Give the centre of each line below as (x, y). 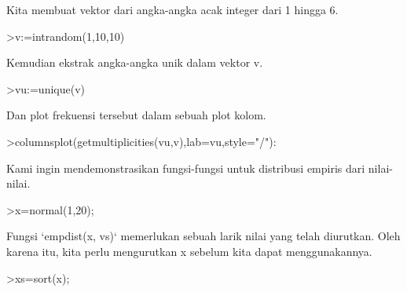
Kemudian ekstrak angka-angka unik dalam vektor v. (135, 62)
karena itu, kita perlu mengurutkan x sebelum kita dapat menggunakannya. (189, 251)
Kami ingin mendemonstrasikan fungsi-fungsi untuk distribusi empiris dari (186, 168)
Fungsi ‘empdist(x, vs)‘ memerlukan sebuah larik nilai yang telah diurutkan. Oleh (203, 236)
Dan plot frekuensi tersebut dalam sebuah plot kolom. (136, 115)
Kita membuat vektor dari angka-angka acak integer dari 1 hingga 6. (172, 9)
